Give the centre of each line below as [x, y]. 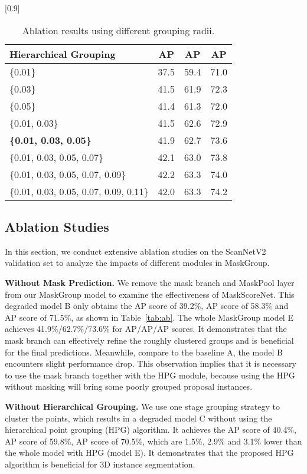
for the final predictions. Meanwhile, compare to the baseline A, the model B [144, 352]
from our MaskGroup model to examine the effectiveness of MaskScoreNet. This [150, 294]
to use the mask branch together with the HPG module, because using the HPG [150, 375]
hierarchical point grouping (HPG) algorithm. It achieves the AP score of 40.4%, [151, 429]
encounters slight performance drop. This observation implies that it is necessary [151, 363]
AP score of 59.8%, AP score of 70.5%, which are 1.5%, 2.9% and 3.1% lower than [153, 441]
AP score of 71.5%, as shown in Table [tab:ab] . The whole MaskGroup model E [149, 317]
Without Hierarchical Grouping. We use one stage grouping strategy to [143, 406]
